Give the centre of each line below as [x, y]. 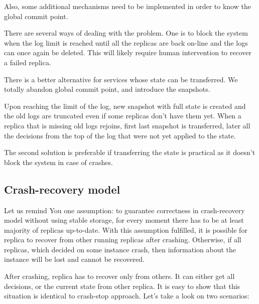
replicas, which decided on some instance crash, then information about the [120, 249]
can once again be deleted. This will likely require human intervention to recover [128, 52]
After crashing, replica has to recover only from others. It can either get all [119, 276]
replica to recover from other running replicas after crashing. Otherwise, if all [123, 240]
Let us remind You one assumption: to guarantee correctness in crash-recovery [124, 210]
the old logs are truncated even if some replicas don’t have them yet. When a [123, 116]
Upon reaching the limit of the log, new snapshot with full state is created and [125, 106]
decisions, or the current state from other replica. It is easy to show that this [122, 286]
